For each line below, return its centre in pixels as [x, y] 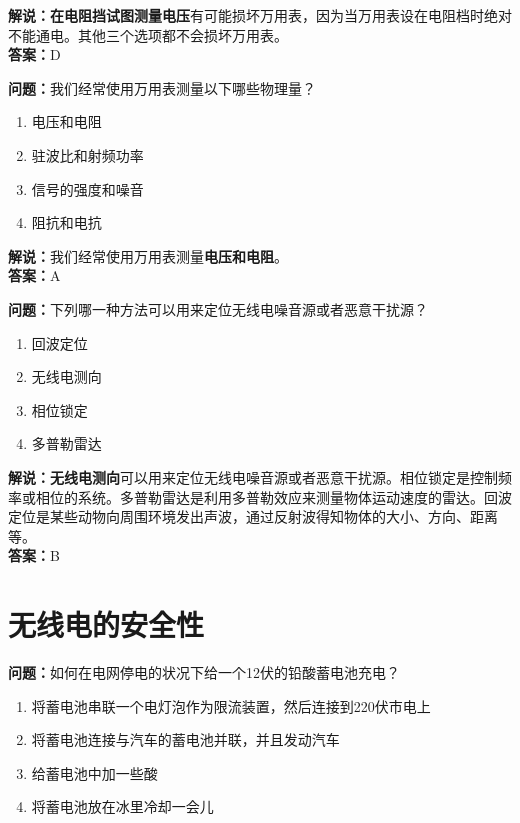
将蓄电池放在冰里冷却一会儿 [122, 806]
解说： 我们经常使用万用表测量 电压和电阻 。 [148, 255]
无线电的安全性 [106, 624]
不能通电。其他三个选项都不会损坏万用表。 [148, 34]
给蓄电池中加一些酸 [94, 772]
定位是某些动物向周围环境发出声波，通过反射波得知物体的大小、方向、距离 [253, 516]
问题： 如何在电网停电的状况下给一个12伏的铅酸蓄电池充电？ [204, 672]
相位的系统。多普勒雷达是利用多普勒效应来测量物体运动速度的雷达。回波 [273, 496]
